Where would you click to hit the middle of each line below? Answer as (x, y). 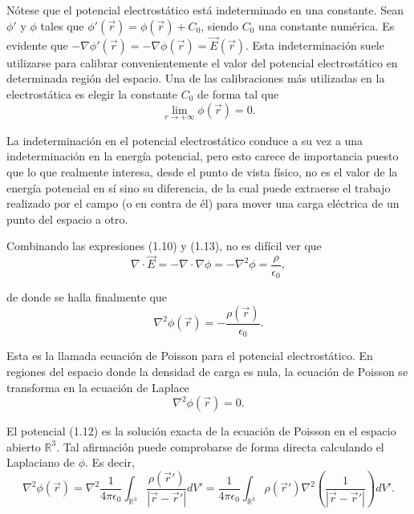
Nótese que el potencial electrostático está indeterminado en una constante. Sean (205, 10)
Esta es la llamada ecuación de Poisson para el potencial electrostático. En (190, 356)
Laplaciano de (41, 462)
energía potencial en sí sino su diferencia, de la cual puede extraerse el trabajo (199, 187)
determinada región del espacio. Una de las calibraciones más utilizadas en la (196, 78)
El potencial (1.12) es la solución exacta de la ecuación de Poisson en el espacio (201, 431)
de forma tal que (238, 94)
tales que (62, 25)
